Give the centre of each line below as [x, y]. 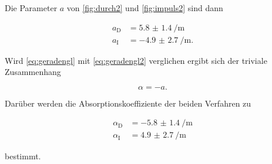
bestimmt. [23, 156]
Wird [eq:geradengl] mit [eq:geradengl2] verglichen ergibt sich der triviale [136, 60]
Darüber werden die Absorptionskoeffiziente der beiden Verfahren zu [128, 103]
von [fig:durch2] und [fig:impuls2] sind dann [145, 8]
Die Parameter [31, 8]
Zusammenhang [33, 72]
